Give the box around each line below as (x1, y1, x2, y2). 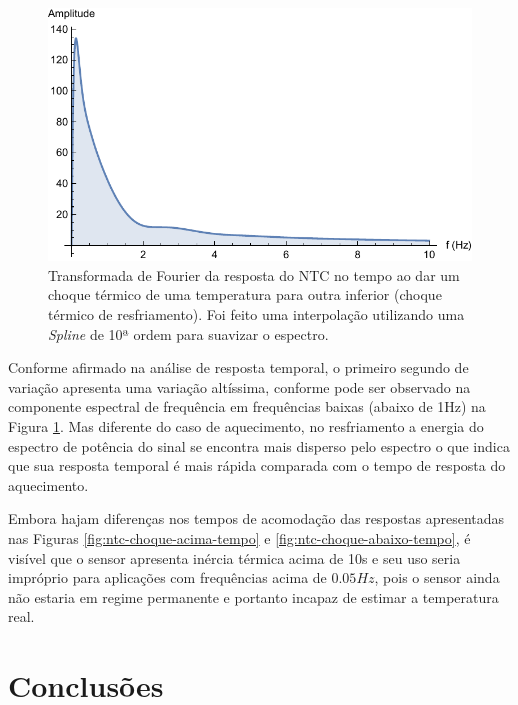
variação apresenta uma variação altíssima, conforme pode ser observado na (8, 376, 471, 397)
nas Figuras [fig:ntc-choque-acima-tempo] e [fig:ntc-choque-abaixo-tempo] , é (8, 527, 471, 548)
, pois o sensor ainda (374, 567, 500, 588)
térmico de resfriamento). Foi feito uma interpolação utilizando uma (48, 304, 465, 325)
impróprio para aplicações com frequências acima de (8, 567, 327, 588)
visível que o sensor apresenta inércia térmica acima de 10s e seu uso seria (8, 547, 461, 568)
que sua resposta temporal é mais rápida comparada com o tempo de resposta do (8, 455, 506, 476)
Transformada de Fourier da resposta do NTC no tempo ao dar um (48, 264, 460, 285)
